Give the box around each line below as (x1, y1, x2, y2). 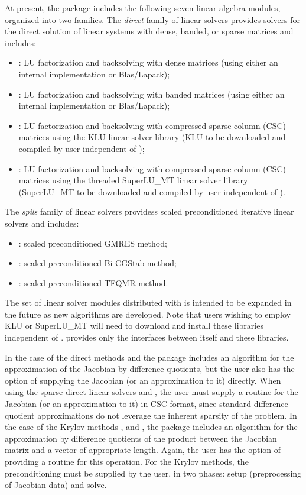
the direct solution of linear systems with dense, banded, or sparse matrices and (5, 25, 294, 37)
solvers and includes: (5, 216, 79, 229)
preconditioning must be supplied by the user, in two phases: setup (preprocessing (5, 467, 302, 479)
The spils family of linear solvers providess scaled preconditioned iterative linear (5, 205, 294, 218)
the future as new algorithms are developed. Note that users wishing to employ (5, 308, 291, 320)
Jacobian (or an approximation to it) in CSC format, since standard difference (5, 397, 288, 410)
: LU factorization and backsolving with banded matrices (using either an (18, 88, 285, 100)
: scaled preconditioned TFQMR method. (18, 276, 168, 289)
